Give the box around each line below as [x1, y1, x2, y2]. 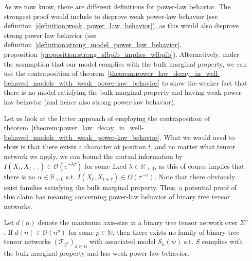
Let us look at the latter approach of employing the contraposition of [4, 113, 210, 123]
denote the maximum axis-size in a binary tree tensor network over [37, 217, 238, 227]
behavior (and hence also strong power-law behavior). [16, 96, 176, 106]
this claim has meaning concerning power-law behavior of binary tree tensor [4, 191, 230, 202]
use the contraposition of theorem [4, 68, 104, 78]
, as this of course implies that [154, 160, 245, 171]
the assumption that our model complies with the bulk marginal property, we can [4, 58, 247, 69]
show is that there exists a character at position [4, 141, 146, 152]
